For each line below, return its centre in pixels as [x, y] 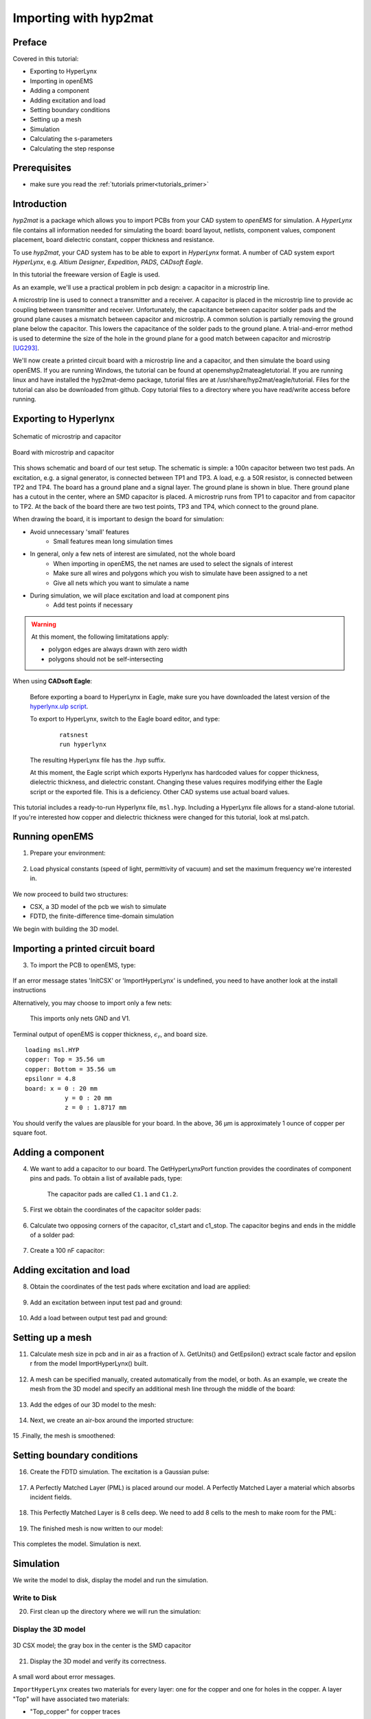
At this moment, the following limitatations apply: [100, 637]
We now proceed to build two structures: [70, 894]
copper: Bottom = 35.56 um [70, 1069]
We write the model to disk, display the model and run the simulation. [111, 1580]
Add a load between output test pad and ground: [99, 1318]
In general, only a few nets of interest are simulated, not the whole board [133, 554]
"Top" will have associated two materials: [71, 1699]
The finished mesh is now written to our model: [97, 1528]
